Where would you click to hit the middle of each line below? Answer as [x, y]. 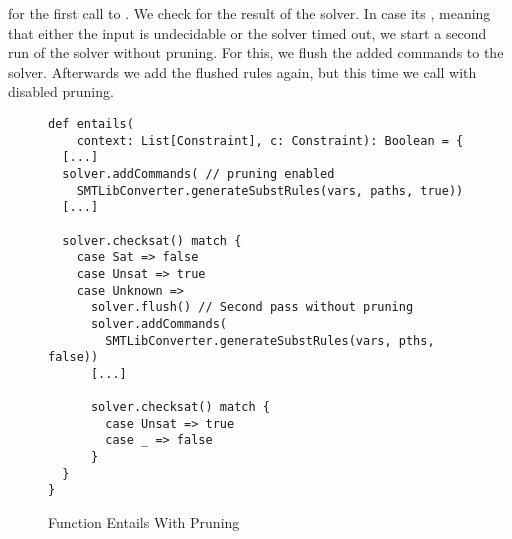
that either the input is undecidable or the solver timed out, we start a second [247, 32]
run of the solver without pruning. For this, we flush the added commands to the [256, 52]
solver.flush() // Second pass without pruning [252, 307]
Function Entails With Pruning [144, 522]
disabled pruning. [61, 91]
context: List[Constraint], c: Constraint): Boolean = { [270, 140]
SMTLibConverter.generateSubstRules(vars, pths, [270, 340]
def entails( [91, 123]
